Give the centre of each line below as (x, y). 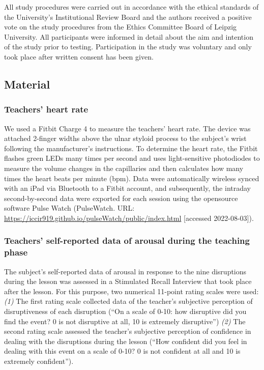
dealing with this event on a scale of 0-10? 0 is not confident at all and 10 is (122, 351)
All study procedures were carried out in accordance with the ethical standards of (131, 7)
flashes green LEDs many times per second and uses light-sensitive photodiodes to (132, 158)
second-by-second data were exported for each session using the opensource (121, 198)
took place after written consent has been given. (79, 56)
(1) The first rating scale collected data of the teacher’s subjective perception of (128, 301)
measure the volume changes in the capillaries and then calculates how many (124, 168)
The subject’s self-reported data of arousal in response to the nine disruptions (125, 271)
